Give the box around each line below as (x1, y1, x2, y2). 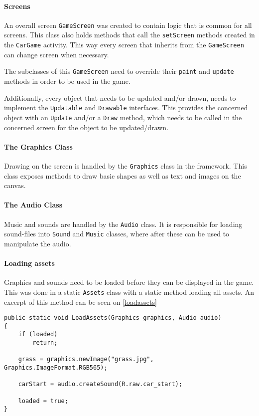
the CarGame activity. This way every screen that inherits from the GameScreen (4, 39, 244, 50)
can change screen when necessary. (4, 49, 109, 59)
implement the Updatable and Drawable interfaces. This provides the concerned (4, 102, 248, 113)
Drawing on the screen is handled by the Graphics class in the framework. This (4, 160, 247, 171)
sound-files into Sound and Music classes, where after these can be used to (4, 228, 230, 239)
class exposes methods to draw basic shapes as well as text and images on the (4, 170, 241, 181)
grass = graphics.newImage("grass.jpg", (18, 356, 154, 363)
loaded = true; (18, 397, 68, 405)
